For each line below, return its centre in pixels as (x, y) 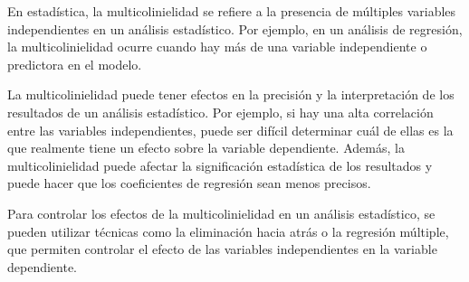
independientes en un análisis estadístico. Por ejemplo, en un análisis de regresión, (235, 28)
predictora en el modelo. (75, 64)
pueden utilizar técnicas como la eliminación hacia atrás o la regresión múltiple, (228, 231)
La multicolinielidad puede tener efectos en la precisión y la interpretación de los (231, 94)
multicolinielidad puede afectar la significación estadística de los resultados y (220, 165)
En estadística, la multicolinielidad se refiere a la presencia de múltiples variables (232, 11)
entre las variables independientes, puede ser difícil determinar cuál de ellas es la (230, 130)
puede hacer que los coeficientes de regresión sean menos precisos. (189, 183)
